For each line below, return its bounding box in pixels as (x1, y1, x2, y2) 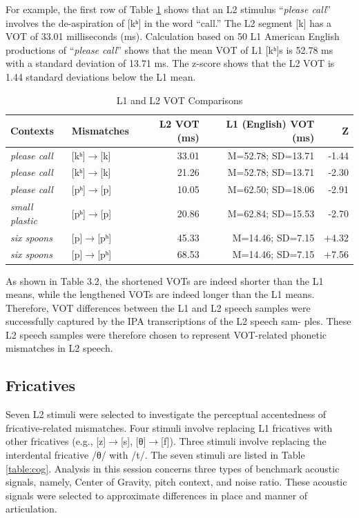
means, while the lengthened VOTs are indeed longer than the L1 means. (6, 287, 315, 301)
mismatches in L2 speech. (6, 341, 113, 355)
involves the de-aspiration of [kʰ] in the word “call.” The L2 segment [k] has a (6, 15, 332, 30)
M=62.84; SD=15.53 (227, 206, 315, 220)
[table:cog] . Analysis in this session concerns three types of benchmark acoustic (6, 461, 340, 475)
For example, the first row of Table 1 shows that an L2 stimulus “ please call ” (6, 2, 331, 16)
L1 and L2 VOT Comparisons (116, 92, 243, 107)
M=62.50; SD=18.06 (227, 182, 315, 197)
